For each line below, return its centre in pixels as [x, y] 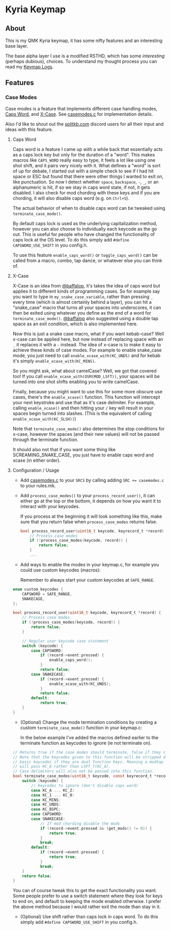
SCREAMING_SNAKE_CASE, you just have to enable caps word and [83, 455]
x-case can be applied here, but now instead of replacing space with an [88, 339]
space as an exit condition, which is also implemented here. [75, 324]
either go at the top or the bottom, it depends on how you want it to [91, 501]
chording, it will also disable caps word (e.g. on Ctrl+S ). [71, 198]
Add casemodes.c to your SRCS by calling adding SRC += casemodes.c [92, 480]
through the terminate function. [45, 439]
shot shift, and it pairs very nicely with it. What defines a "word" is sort [87, 165]
